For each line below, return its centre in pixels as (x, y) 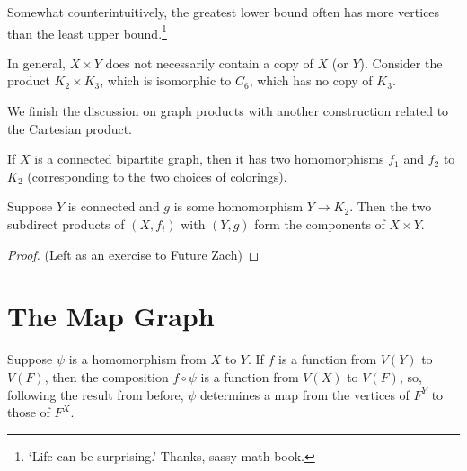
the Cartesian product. (70, 128)
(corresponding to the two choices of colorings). (157, 176)
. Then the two (391, 206)
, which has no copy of (311, 80)
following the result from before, (96, 394)
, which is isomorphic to (166, 80)
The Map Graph (111, 316)
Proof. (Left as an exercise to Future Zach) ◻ (133, 254)
